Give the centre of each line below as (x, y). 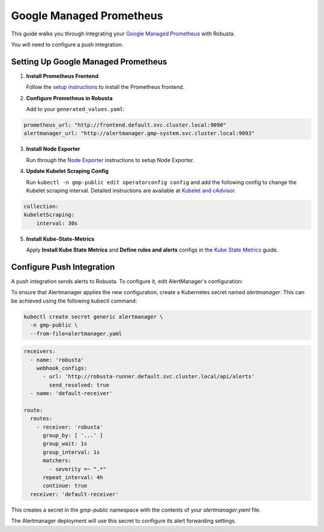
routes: (41, 419)
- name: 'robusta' (57, 360)
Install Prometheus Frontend (62, 76)
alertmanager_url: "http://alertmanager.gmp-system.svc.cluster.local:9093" (139, 133)
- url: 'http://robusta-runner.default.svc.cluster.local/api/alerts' (149, 376)
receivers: (40, 352)
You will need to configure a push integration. (67, 44)
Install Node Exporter (53, 149)
